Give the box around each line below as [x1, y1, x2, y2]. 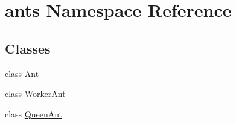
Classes [5, 39, 51, 57]
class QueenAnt [5, 107, 63, 120]
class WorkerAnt [5, 87, 66, 100]
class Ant [5, 67, 39, 79]
